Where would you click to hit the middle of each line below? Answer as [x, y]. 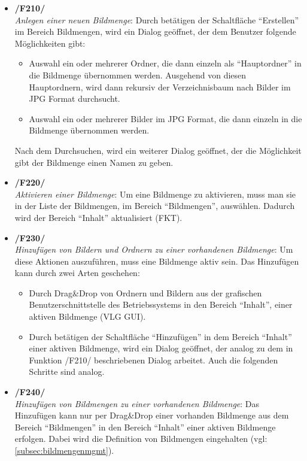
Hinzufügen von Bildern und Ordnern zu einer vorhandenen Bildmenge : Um [154, 249]
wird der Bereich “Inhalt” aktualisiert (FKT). [98, 217]
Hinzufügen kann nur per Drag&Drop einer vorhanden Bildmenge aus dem [152, 415]
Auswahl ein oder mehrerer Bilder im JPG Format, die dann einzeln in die [165, 118]
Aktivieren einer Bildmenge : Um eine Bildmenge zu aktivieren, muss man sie [155, 194]
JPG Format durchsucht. [75, 98]
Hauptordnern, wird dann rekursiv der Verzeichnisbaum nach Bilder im [160, 87]
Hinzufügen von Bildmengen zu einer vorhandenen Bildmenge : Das [137, 403]
